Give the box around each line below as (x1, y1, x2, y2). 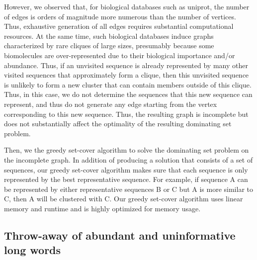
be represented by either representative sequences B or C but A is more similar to (4, 183, 254, 194)
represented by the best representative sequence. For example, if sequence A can (4, 174, 248, 184)
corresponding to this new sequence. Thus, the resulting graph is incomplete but (4, 108, 249, 119)
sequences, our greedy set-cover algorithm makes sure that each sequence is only (4, 164, 248, 174)
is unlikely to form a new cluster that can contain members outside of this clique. (4, 79, 252, 89)
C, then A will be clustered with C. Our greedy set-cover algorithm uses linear (4, 193, 243, 204)
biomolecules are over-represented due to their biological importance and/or (4, 50, 235, 60)
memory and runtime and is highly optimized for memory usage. (4, 203, 201, 213)
